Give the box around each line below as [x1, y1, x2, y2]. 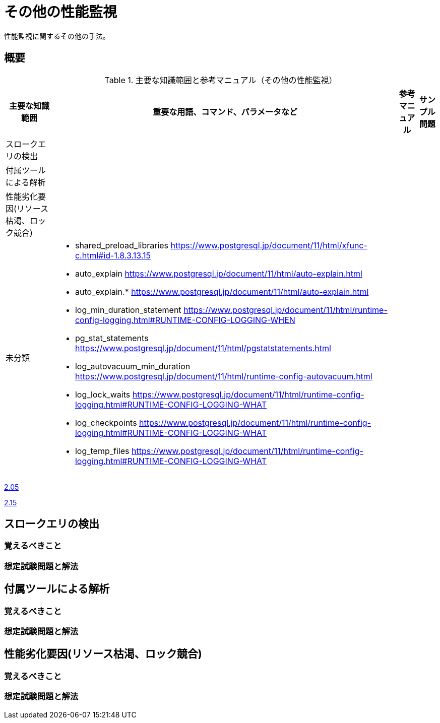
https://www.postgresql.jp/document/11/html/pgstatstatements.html [75, 343, 331, 353]
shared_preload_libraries [75, 240, 169, 250]
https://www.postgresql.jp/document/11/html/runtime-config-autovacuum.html [75, 371, 372, 381]
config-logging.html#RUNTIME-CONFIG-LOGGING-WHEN [75, 314, 295, 325]
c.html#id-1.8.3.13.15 [75, 250, 151, 260]
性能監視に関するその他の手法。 [4, 31, 110, 40]
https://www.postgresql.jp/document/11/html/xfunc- [170, 240, 367, 250]
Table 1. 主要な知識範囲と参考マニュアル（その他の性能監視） [104, 75, 337, 85]
